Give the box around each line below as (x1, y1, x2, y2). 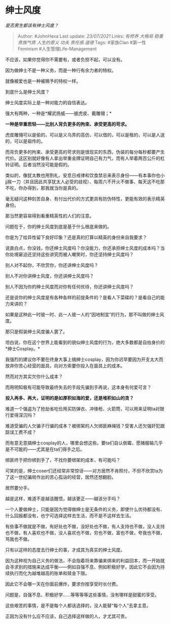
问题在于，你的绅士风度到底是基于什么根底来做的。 (5, 223, 112, 229)
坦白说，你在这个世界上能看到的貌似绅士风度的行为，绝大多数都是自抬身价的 (5, 339, 165, 345)
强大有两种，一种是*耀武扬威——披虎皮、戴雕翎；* (5, 110, 112, 116)
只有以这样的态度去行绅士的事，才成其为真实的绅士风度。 (5, 547, 125, 553)
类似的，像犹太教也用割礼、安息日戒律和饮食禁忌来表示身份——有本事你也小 (5, 172, 165, 178)
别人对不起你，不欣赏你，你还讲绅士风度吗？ (5, 262, 99, 268)
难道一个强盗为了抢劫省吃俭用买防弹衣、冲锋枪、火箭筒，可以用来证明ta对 (5, 405, 160, 411)
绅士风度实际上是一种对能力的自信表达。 (5, 99, 90, 105)
